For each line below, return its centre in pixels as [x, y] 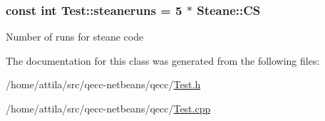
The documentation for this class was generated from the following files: [163, 60]
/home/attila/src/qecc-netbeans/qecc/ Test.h [103, 84]
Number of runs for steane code [75, 37]
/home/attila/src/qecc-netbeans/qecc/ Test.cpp [108, 108]
